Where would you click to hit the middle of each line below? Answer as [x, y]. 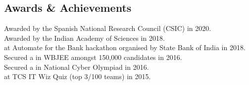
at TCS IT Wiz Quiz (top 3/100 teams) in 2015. [77, 76]
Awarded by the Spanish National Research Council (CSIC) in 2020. [108, 28]
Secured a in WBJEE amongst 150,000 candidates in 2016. [93, 57]
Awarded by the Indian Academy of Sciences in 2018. [84, 38]
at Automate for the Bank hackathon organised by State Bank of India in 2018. [125, 47]
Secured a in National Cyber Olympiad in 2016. [76, 67]
